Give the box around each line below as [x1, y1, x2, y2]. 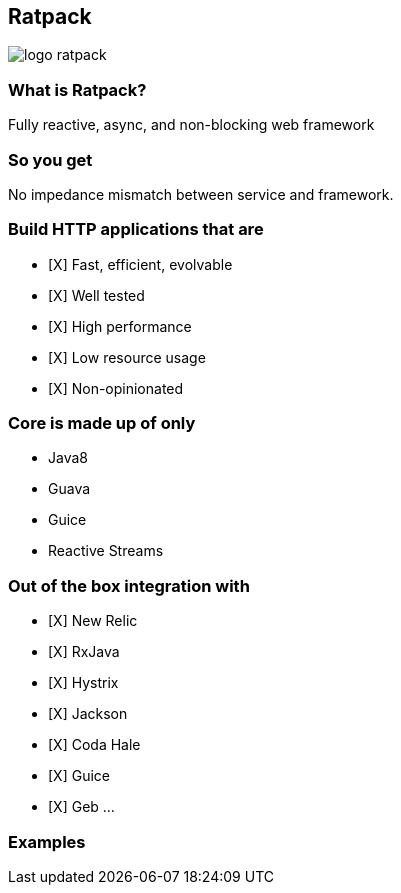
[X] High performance [48, 317, 192, 335]
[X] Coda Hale [48, 736, 141, 754]
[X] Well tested [48, 286, 145, 304]
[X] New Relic [48, 612, 138, 630]
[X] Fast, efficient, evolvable [48, 255, 233, 273]
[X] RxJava [48, 643, 120, 661]
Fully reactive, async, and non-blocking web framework [8, 116, 375, 134]
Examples [8, 831, 86, 852]
